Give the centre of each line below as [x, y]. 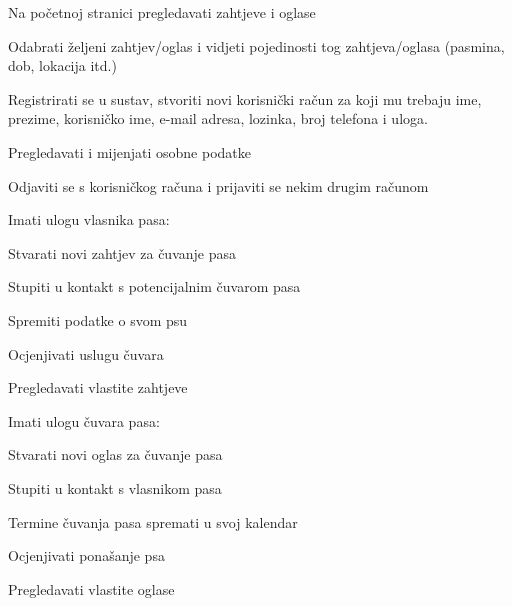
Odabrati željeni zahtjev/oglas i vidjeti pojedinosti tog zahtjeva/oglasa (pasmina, [256, 45]
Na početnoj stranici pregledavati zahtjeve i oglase [162, 12]
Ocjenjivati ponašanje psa [86, 555]
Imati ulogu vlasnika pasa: [89, 219]
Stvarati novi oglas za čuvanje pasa [115, 454]
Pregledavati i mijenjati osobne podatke [129, 151]
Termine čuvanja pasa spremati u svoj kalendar [153, 521]
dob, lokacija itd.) [62, 65]
